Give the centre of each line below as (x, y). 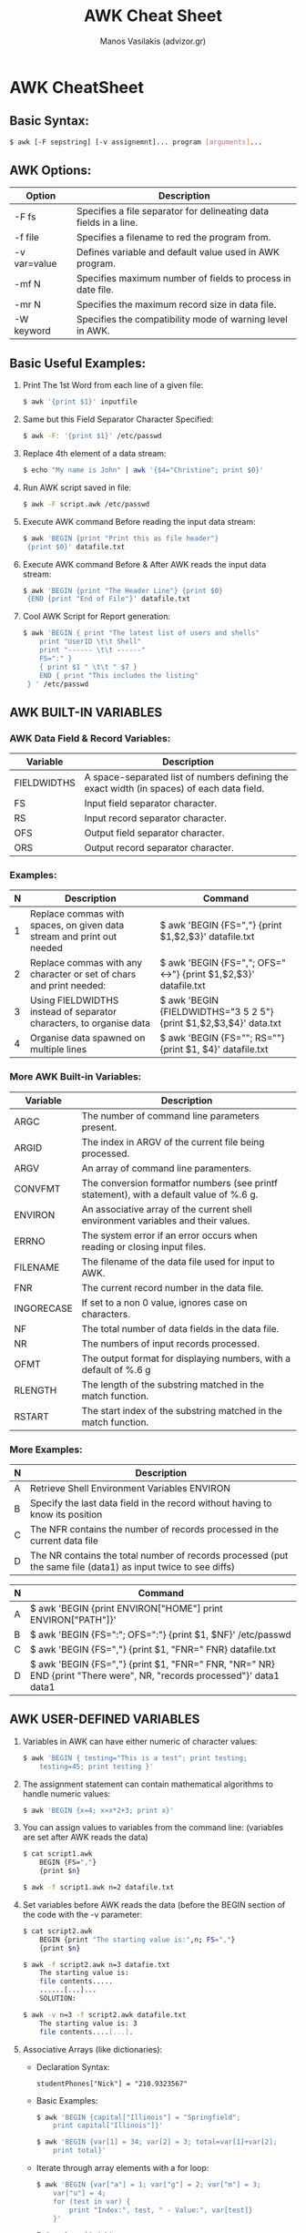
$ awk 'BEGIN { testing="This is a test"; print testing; (135, 1758)
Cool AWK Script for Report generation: (97, 617)
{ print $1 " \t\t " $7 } (89, 667)
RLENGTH (36, 1390)
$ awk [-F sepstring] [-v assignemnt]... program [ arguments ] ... (136, 142)
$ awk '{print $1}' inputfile (80, 402)
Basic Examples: (67, 2100)
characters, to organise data (90, 1023)
